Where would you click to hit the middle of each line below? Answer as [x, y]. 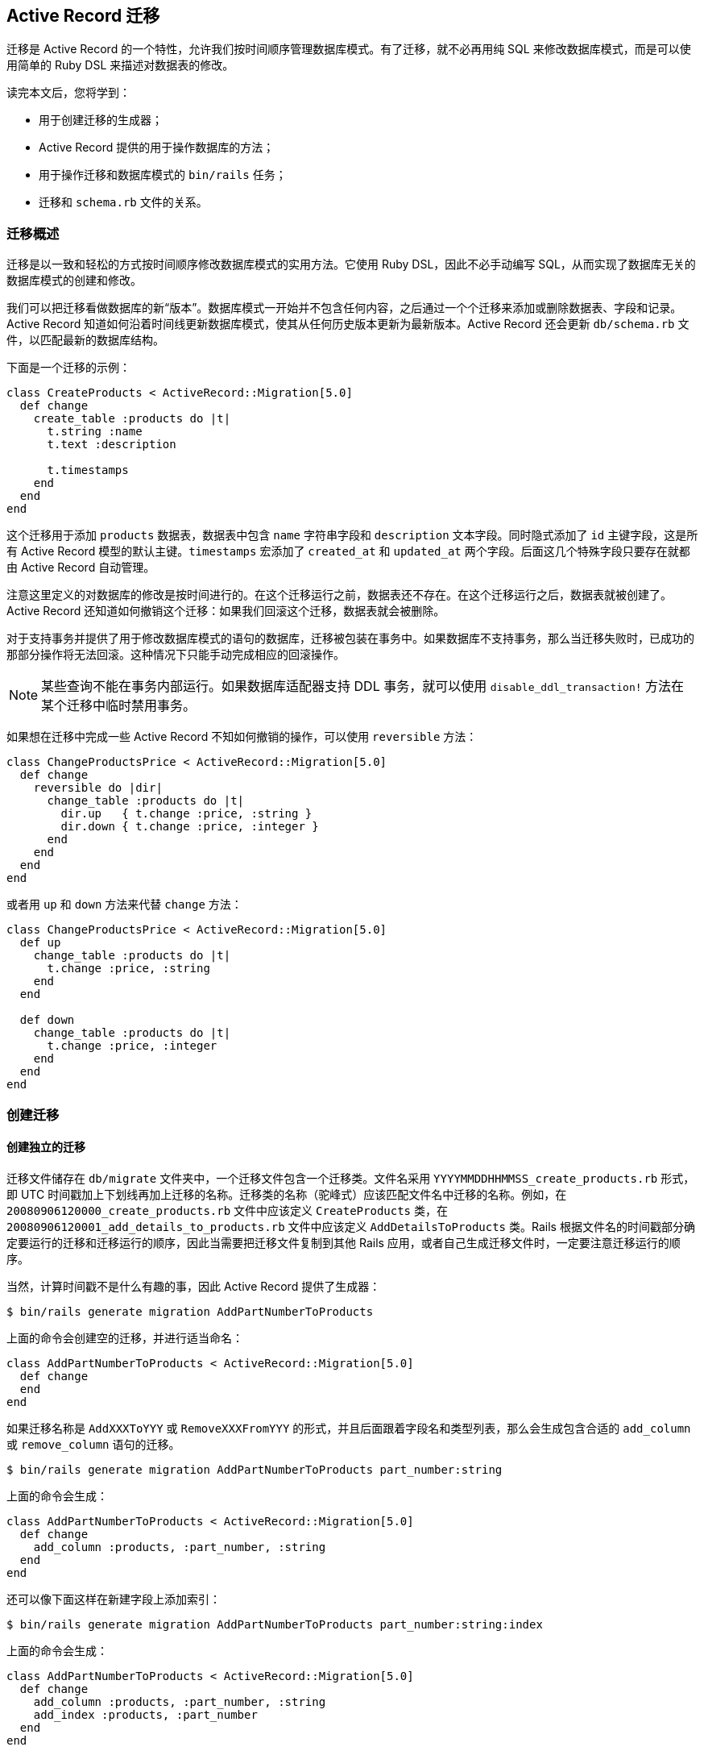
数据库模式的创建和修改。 [74, 281]
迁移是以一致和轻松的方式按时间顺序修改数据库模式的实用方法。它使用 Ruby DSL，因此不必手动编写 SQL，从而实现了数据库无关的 [351, 264]
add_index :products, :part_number [145, 1714]
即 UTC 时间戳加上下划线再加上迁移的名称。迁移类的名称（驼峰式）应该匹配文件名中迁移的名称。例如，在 [287, 1194]
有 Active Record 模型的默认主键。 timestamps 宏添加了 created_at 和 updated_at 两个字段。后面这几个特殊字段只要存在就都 [348, 551]
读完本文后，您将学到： [68, 93]
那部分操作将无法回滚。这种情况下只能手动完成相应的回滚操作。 [176, 655]
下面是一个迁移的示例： [68, 368]
